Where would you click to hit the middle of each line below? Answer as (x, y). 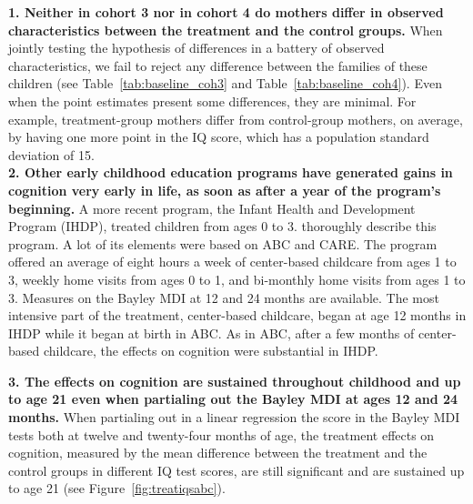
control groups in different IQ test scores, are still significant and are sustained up (236, 470)
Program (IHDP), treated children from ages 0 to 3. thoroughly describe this (222, 226)
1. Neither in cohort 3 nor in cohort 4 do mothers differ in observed (226, 12)
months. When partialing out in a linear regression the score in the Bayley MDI (234, 417)
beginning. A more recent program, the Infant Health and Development (212, 208)
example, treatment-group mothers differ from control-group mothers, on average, (236, 119)
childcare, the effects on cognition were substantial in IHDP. (211, 351)
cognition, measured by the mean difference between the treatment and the (218, 453)
